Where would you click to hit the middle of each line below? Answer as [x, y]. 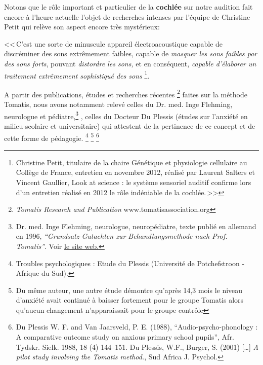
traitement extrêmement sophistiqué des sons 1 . [77, 75]
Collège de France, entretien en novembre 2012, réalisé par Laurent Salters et [135, 172]
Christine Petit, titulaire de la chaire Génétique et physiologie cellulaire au [131, 162]
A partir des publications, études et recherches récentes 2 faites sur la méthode [126, 93]
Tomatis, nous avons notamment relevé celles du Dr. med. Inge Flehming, [118, 104]
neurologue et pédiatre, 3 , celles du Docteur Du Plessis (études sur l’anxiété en [126, 115]
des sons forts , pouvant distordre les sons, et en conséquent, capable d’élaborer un [130, 63]
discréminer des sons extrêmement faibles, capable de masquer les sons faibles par [131, 53]
